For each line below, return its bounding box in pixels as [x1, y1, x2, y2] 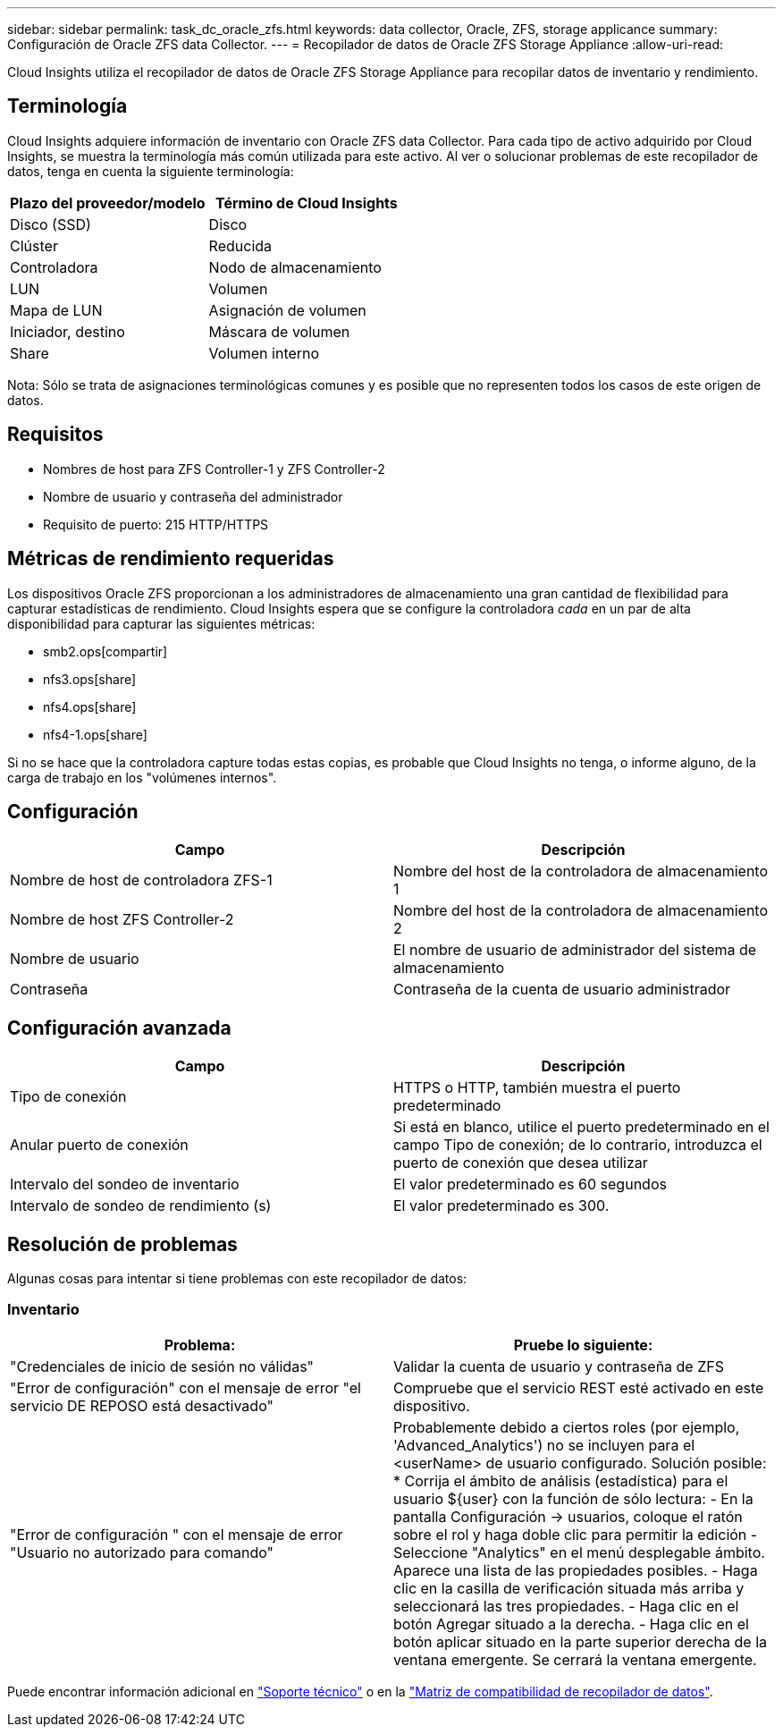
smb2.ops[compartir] [43, 643, 168, 659]
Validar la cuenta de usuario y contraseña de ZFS [393, 1357, 724, 1375]
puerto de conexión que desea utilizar [393, 1154, 648, 1172]
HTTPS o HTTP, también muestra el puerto [393, 1078, 681, 1097]
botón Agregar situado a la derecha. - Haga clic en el [393, 1614, 749, 1633]
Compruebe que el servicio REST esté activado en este [393, 1378, 764, 1397]
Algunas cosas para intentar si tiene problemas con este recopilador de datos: [7, 1271, 467, 1287]
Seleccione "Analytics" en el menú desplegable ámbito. [393, 1543, 765, 1561]
